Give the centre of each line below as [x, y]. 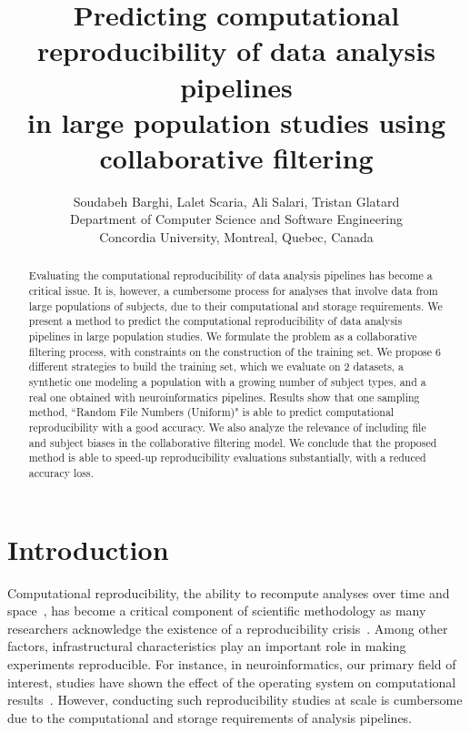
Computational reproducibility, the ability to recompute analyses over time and [229, 592]
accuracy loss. [61, 472]
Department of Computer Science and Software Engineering [236, 219]
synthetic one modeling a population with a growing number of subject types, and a [227, 382]
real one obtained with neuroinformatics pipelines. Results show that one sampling [224, 397]
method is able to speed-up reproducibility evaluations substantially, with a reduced [227, 458]
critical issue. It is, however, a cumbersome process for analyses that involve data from [233, 291]
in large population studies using [236, 122]
